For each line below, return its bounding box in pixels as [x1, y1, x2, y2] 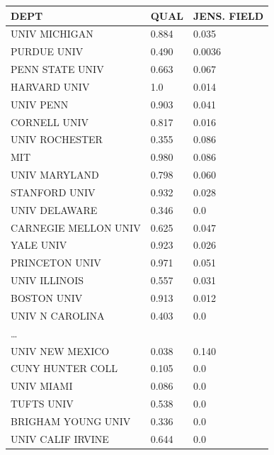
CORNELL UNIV [11, 114, 89, 129]
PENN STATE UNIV [11, 62, 104, 77]
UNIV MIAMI [11, 378, 73, 393]
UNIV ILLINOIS [11, 273, 84, 288]
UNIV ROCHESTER [11, 132, 103, 147]
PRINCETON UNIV [11, 255, 101, 270]
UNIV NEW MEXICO [11, 343, 110, 358]
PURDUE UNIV [11, 44, 84, 59]
